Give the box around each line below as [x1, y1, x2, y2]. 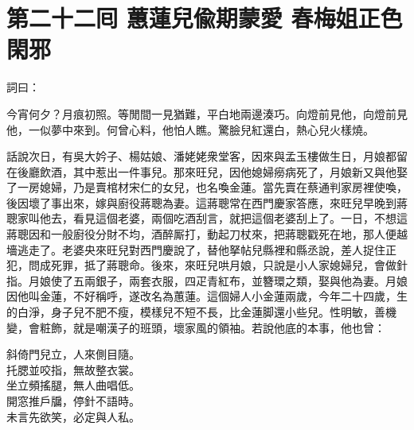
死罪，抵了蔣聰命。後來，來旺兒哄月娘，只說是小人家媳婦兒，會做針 [50, 257, 408, 273]
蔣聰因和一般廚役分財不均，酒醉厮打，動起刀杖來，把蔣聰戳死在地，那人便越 [6, 226, 408, 242]
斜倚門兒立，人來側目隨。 [6, 346, 140, 362]
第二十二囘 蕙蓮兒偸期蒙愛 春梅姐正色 [6, 2, 403, 34]
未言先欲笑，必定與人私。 [6, 408, 140, 424]
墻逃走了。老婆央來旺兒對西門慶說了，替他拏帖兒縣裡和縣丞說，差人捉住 [6, 241, 385, 258]
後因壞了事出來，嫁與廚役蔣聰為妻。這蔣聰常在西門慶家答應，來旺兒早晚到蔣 [6, 194, 408, 211]
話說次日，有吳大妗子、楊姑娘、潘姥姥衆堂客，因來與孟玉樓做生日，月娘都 [6, 148, 396, 165]
